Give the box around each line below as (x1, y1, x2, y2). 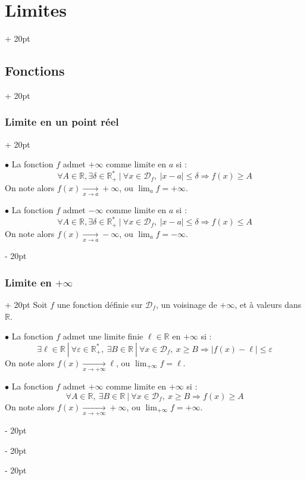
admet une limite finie (63, 330, 143, 342)
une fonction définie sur (57, 298, 143, 311)
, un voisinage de (155, 298, 217, 311)
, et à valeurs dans (235, 298, 301, 311)
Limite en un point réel (5, 114, 119, 129)
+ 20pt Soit (5, 298, 48, 311)
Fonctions (5, 61, 65, 80)
